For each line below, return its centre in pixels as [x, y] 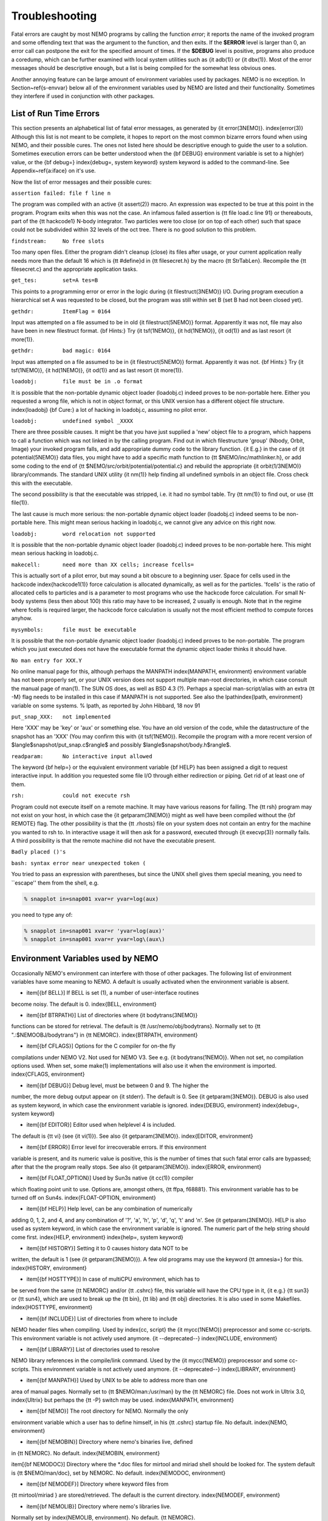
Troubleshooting [54, 16]
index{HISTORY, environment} [49, 1268]
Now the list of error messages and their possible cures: [81, 182]
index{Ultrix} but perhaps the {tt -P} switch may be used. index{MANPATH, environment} [123, 1400]
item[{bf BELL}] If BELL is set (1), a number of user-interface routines [113, 993]
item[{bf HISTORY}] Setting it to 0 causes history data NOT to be [107, 1248]
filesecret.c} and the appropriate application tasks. [74, 269]
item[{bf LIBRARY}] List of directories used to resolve [93, 1349]
